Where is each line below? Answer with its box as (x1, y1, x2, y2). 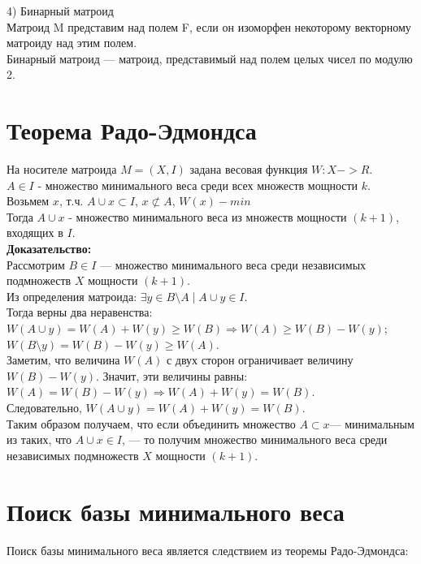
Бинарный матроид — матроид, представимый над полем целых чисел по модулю (7, 50, 413, 67)
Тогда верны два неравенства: (7, 304, 153, 321)
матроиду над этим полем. (7, 34, 137, 51)
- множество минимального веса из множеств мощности (68, 208, 347, 225)
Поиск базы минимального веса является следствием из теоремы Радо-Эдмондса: (7, 541, 409, 558)
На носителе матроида (7, 161, 117, 178)
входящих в (7, 224, 63, 241)
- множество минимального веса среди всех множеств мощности (37, 176, 358, 193)
